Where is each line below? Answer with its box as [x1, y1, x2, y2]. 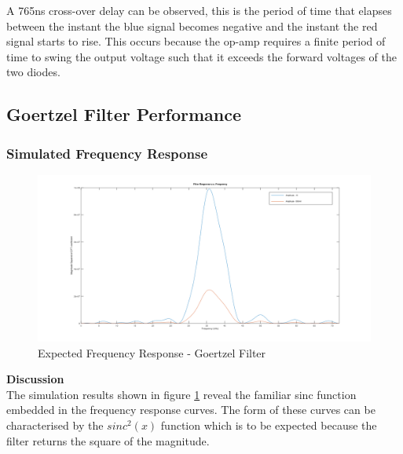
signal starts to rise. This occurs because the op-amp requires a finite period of [6, 33, 386, 49]
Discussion [6, 371, 64, 387]
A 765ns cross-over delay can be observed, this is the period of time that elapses [6, 2, 392, 18]
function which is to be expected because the [160, 416, 377, 433]
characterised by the [6, 416, 104, 433]
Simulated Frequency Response [6, 143, 208, 163]
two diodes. [6, 64, 60, 80]
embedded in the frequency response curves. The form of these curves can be [6, 401, 376, 418]
